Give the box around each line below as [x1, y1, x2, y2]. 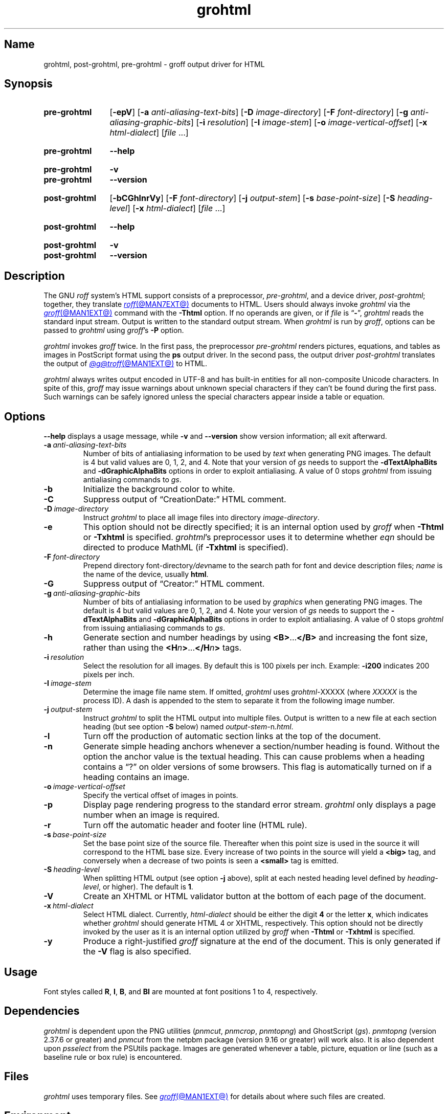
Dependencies [4, 1005, 80, 1018]
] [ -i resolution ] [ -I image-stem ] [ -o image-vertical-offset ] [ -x [191, 117, 428, 128]
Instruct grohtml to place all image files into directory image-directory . [83, 513, 320, 522]
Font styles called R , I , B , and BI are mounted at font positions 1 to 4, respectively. [43, 987, 318, 996]
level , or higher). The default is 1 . [83, 882, 193, 892]
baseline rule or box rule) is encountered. [43, 1052, 183, 1061]
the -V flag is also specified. [83, 946, 191, 957]
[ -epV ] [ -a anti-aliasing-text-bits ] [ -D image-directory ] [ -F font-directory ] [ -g [109, 107, 409, 118]
